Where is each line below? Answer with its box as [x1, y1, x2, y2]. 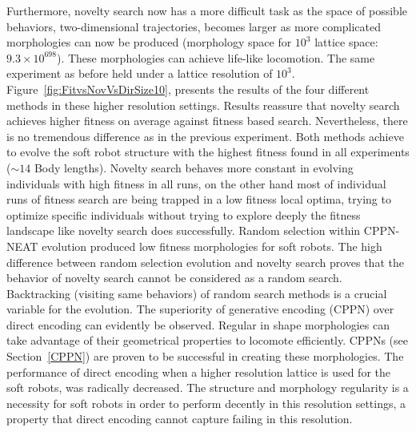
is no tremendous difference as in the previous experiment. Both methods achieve [6, 127, 404, 144]
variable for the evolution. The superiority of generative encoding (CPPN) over [6, 301, 394, 317]
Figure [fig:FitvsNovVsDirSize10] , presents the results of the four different [6, 80, 370, 97]
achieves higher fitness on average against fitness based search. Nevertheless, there [6, 112, 408, 129]
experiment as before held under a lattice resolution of [6, 65, 273, 82]
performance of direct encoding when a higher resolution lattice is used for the [6, 363, 390, 380]
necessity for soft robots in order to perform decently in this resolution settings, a [6, 394, 406, 411]
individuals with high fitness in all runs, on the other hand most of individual [6, 175, 386, 192]
